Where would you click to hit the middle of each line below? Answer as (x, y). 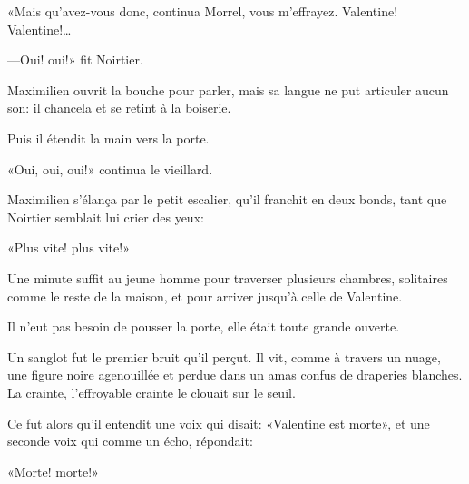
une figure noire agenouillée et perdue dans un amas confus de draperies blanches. (235, 375)
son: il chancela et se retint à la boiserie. (119, 108)
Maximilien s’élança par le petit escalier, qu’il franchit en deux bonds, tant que (227, 199)
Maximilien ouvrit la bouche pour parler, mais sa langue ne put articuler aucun (228, 89)
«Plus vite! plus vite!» (68, 247)
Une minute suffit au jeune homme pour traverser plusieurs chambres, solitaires (228, 277)
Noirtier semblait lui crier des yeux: (106, 217)
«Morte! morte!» (53, 471)
